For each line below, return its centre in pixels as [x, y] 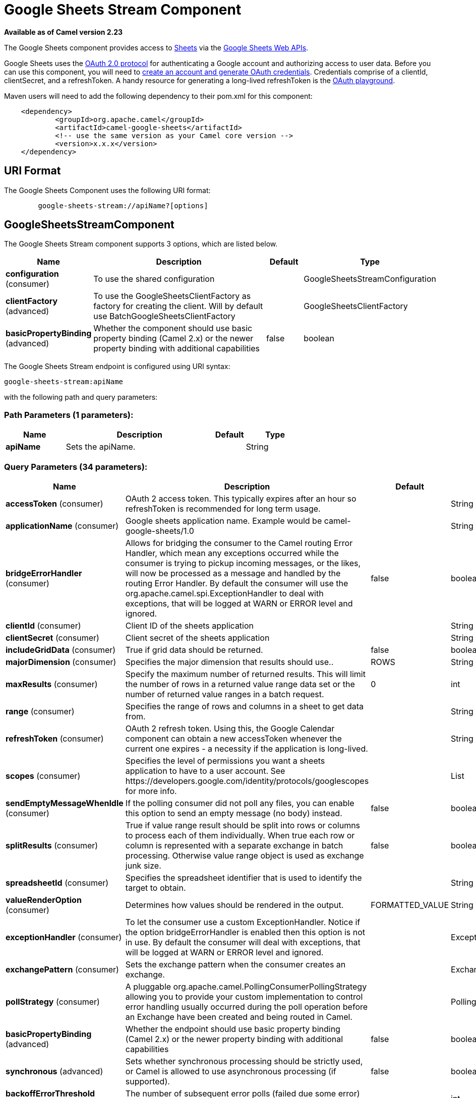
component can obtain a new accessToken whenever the [233, 738]
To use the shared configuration [154, 279]
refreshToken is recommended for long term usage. [223, 508]
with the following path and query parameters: [81, 397]
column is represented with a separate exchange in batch [234, 845]
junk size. [143, 865]
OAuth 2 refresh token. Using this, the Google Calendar [230, 728]
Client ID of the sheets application [190, 625]
